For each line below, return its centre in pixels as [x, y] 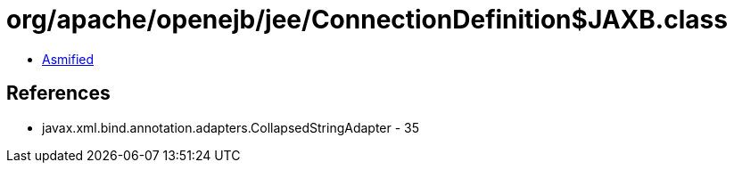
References [58, 93]
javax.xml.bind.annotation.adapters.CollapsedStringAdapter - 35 [231, 127]
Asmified [68, 59]
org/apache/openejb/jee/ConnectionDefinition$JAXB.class [367, 20]
